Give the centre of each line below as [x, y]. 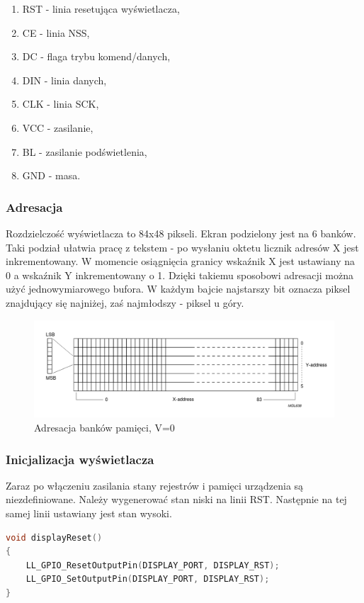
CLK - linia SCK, [61, 104]
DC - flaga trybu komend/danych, [96, 56]
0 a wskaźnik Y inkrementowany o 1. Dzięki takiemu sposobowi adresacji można [180, 275]
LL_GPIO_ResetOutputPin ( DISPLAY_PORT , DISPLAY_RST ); [153, 565]
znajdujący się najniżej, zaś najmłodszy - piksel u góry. [125, 302]
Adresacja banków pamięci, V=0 [104, 427]
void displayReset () [54, 537]
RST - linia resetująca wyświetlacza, [101, 9]
